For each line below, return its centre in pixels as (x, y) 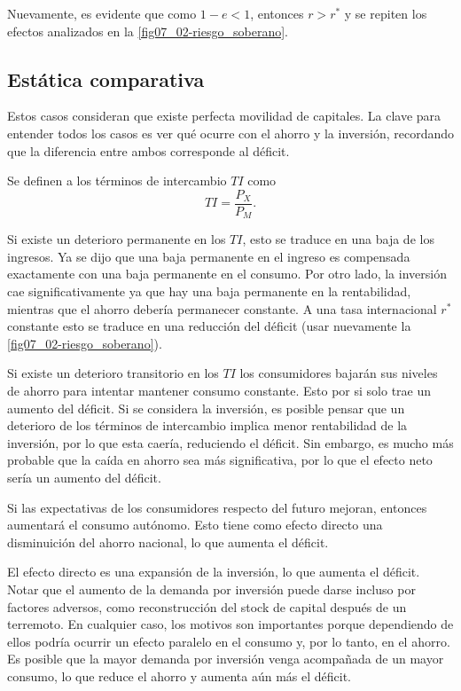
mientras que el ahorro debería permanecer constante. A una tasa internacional (222, 308)
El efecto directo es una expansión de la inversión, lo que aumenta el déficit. (214, 572)
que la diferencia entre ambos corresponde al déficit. (148, 150)
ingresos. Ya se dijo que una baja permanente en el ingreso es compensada (209, 256)
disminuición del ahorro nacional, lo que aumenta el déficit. (168, 542)
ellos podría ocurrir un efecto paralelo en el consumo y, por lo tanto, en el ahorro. (229, 641)
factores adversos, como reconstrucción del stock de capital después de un (207, 606)
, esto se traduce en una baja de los (338, 239)
